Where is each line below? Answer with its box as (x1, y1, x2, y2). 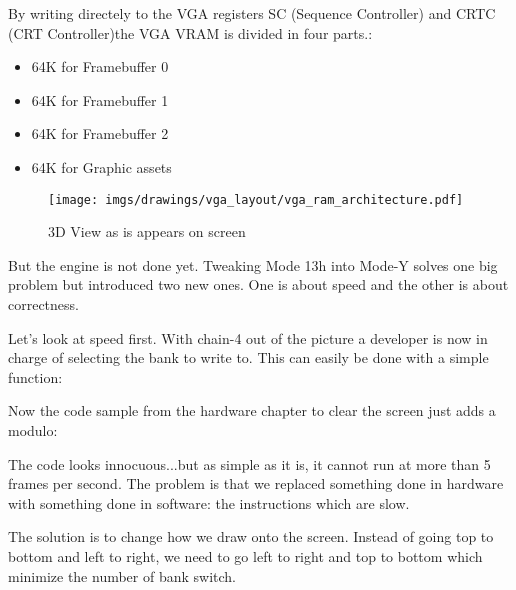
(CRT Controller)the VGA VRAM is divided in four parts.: (8, 22, 373, 43)
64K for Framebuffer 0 (31, 56, 169, 77)
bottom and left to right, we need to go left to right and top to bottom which (8, 545, 483, 566)
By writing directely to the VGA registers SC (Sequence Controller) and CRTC (8, 3, 496, 23)
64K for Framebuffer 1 (31, 89, 169, 110)
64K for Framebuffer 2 (31, 123, 169, 144)
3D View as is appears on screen (48, 221, 246, 242)
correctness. (8, 294, 79, 314)
